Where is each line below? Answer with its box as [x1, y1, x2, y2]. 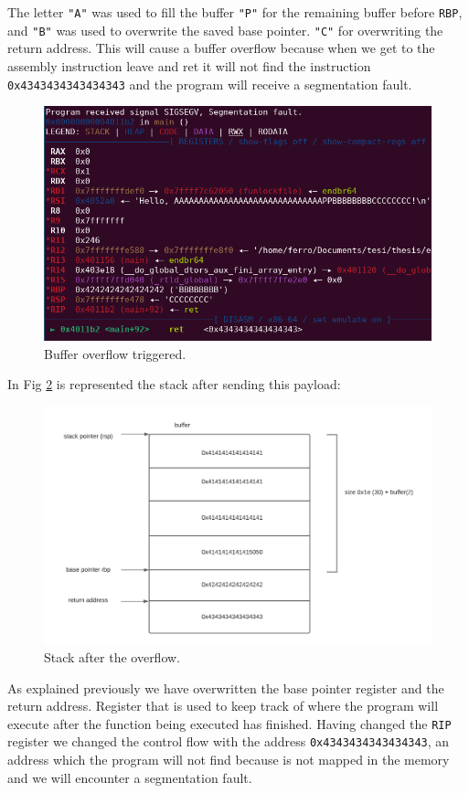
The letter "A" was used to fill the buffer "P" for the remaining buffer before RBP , [7, 3, 463, 21]
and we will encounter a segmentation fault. [7, 767, 252, 787]
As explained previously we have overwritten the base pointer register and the [7, 678, 444, 697]
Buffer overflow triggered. [44, 344, 187, 363]
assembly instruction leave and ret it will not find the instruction [7, 56, 371, 75]
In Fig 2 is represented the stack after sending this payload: [7, 375, 341, 394]
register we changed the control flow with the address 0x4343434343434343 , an [7, 732, 450, 751]
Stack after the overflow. [44, 648, 181, 666]
